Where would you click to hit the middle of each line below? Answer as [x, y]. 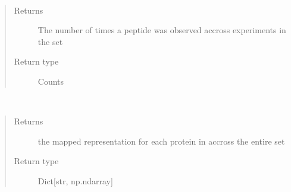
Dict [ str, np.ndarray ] [75, 180]
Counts [51, 81]
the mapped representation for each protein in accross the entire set [161, 141]
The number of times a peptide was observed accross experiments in [162, 30]
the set [50, 41]
